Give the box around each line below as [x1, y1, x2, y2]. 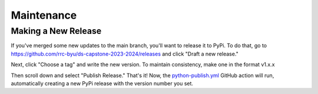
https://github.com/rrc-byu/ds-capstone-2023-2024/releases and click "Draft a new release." [11, 50, 238, 57]
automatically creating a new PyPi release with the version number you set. [11, 79, 194, 87]
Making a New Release [11, 26, 102, 36]
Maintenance [11, 9, 77, 22]
